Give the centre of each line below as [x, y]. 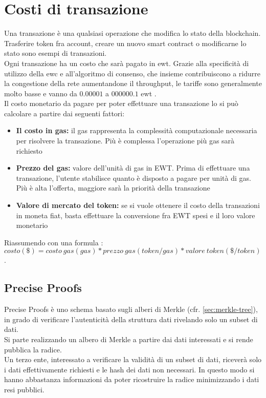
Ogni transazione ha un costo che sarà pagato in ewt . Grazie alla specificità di [127, 63]
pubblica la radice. [33, 349]
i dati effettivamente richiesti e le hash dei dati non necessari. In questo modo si [129, 369]
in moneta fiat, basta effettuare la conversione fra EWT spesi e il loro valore [136, 215]
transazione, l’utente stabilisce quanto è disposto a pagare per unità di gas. [134, 177]
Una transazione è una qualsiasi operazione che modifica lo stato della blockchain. [132, 33]
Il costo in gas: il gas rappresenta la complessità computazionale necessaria [137, 130]
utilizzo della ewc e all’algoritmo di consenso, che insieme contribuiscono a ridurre [132, 73]
